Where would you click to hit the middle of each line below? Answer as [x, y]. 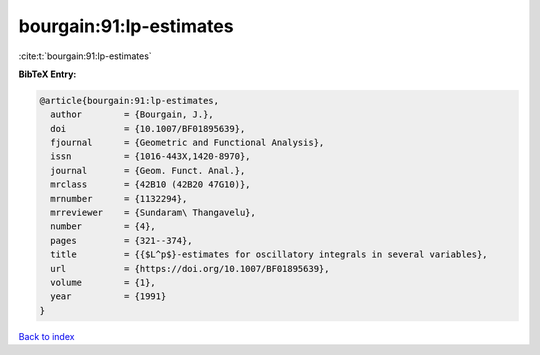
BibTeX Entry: [47, 74]
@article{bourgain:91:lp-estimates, [129, 100]
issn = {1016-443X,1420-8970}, [150, 156]
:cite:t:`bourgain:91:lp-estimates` [85, 56]
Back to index [46, 336]
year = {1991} [108, 296]
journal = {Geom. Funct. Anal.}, [148, 170]
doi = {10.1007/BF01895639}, [148, 128]
